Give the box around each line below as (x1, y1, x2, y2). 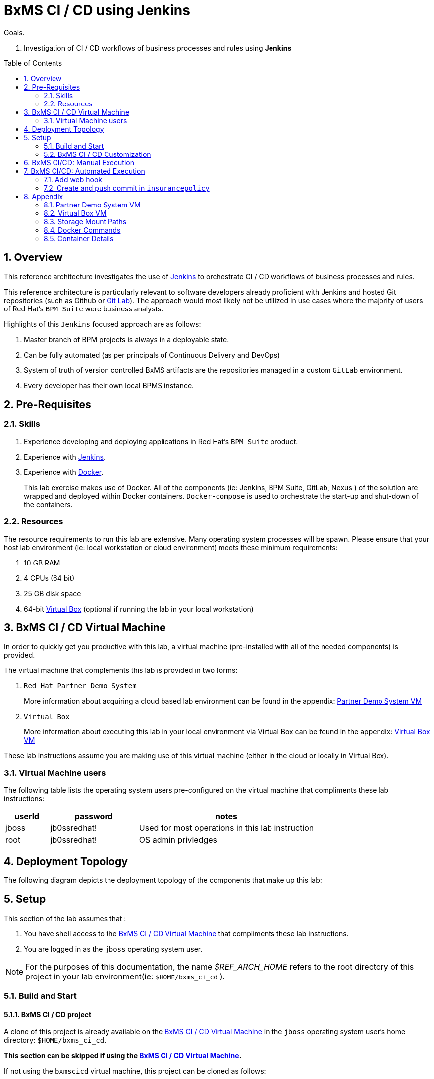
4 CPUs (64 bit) (24, 573, 75, 582)
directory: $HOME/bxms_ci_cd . (4, 1036, 107, 1045)
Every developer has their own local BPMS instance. (24, 381, 194, 390)
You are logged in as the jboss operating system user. (24, 944, 203, 953)
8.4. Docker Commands (44, 225, 121, 234)
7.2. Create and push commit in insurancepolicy (44, 183, 210, 192)
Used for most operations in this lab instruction (139, 823, 314, 833)
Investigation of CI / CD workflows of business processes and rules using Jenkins (24, 43, 292, 52)
